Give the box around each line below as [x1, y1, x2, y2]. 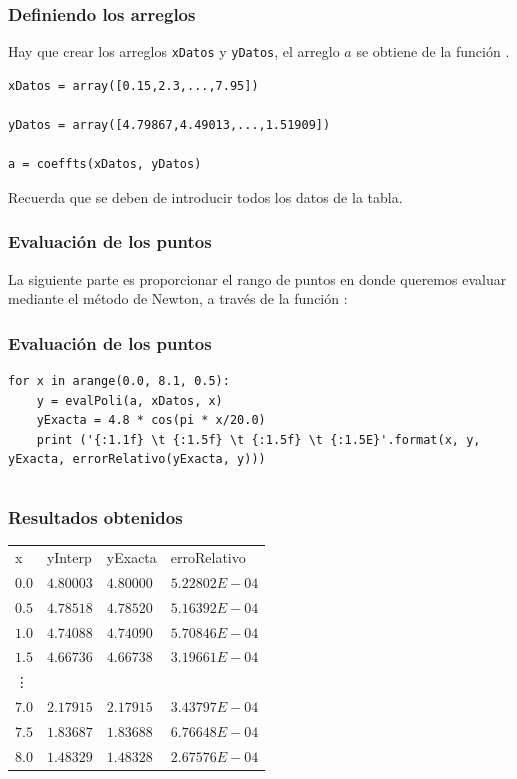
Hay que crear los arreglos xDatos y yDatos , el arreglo [8, 41, 340, 62]
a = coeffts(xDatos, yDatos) [8, 157, 202, 172]
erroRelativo [170, 547, 246, 567]
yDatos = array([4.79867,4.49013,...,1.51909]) [8, 118, 331, 133]
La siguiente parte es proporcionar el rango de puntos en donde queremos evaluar [8, 268, 507, 289]
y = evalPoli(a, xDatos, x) [36, 393, 223, 408]
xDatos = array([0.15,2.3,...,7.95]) [8, 78, 259, 93]
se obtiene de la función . [356, 41, 510, 62]
